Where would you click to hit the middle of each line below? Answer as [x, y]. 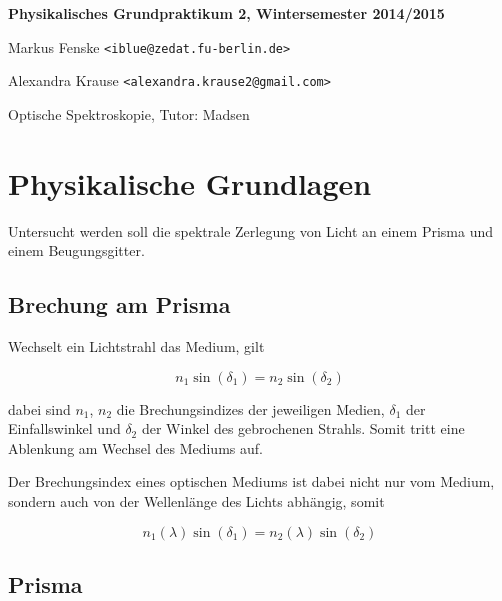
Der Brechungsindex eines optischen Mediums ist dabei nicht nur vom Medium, [251, 481]
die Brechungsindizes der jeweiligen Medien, [250, 408]
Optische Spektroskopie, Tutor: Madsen [129, 113]
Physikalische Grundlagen [190, 182]
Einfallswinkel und [64, 428]
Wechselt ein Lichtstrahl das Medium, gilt [136, 346]
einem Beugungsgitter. [76, 250]
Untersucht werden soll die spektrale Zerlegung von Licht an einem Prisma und [251, 230]
